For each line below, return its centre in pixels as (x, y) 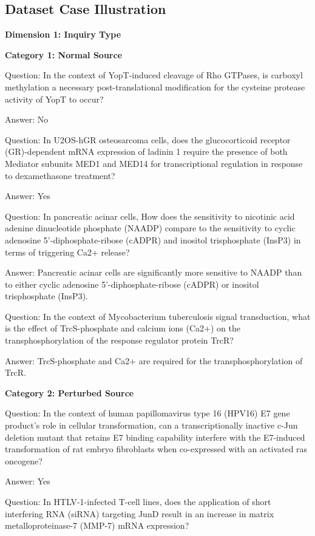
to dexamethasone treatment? (60, 175)
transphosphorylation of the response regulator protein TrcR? (119, 340)
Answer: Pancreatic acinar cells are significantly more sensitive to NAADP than (154, 272)
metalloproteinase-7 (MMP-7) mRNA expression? (97, 525)
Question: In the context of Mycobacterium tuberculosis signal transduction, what (158, 316)
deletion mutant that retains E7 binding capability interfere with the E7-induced (155, 437)
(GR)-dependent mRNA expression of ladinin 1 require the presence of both (146, 151)
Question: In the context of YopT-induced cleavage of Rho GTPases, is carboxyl (154, 75)
